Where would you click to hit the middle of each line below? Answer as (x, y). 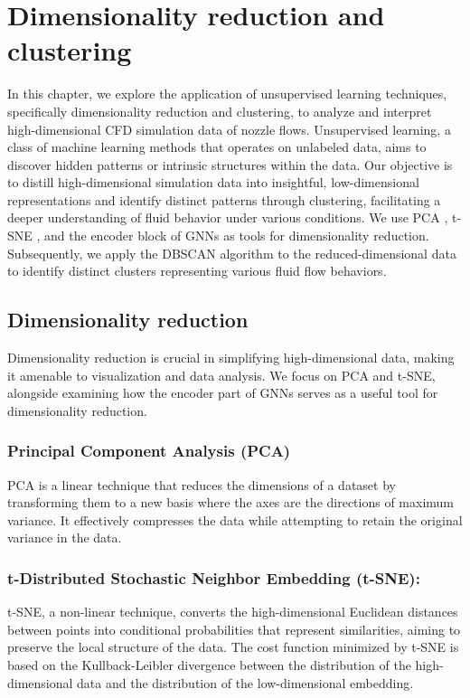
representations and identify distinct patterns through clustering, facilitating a (224, 199)
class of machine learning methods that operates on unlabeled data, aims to (217, 147)
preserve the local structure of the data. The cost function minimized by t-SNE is (233, 647)
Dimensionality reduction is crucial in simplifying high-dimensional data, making (231, 358)
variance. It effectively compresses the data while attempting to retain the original (235, 519)
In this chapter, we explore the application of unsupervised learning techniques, (227, 94)
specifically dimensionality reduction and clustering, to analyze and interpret (220, 111)
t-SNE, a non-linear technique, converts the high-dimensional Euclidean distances (233, 612)
